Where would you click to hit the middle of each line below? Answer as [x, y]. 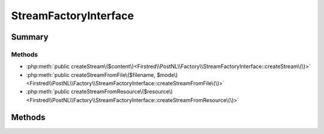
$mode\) [167, 75]
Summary [30, 37]
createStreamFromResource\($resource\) [122, 92]
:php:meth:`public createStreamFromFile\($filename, [91, 75]
